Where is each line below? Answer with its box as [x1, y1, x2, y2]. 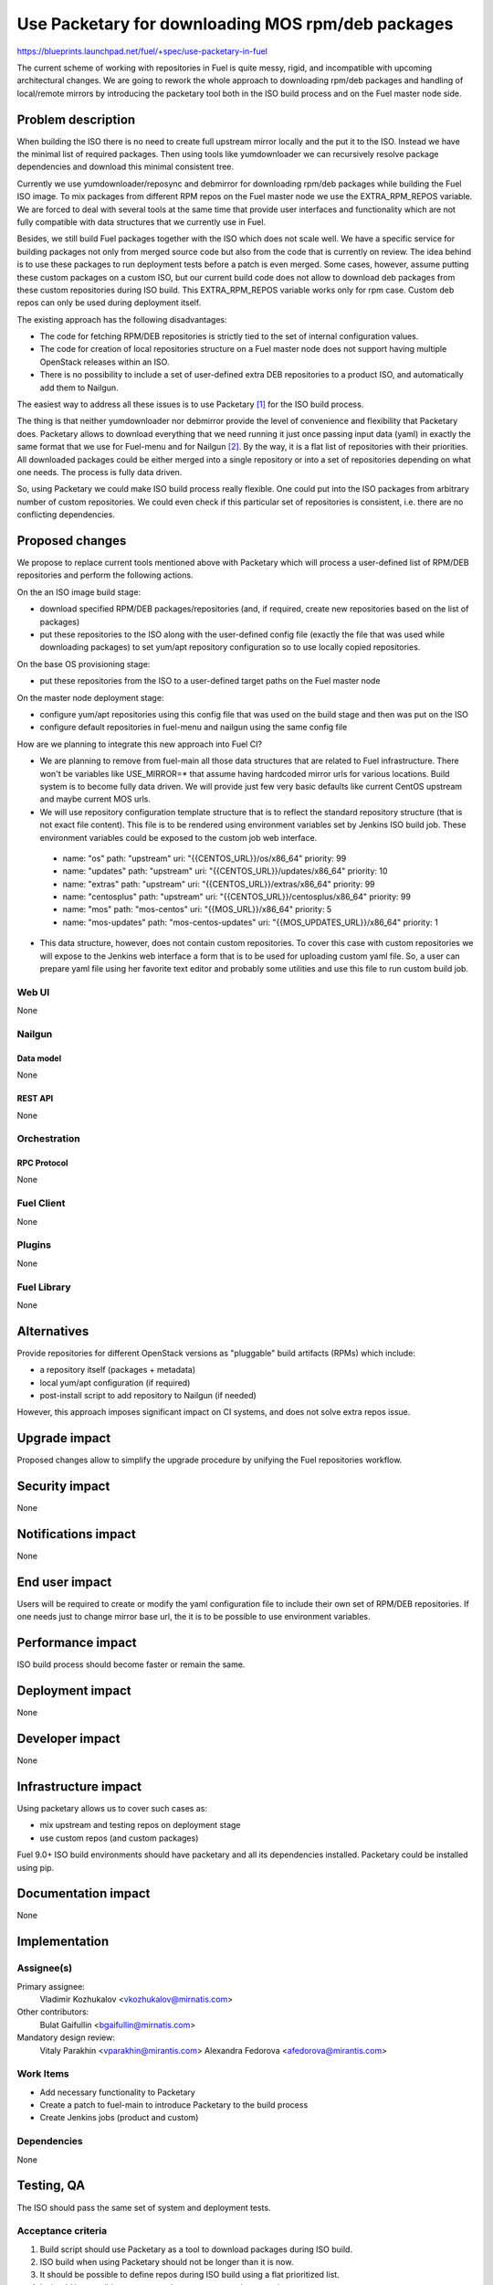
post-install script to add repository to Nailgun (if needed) [39, 1389, 257, 1400]
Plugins [16, 1238, 52, 1251]
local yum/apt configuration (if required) [39, 1376, 191, 1388]
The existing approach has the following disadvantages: [16, 314, 227, 324]
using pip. [16, 1862, 55, 1873]
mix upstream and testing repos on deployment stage [39, 1820, 241, 1831]
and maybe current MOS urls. [39, 793, 151, 804]
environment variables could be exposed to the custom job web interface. [39, 832, 318, 843]
